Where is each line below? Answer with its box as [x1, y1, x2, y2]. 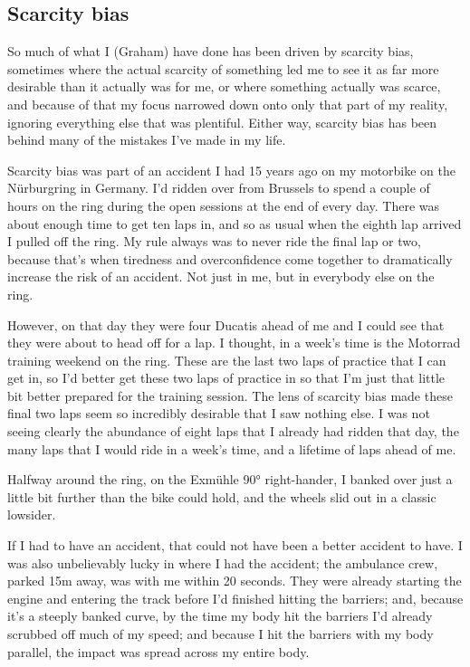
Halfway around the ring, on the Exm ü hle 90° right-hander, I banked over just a [7, 470, 453, 489]
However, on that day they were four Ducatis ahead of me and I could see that [7, 315, 445, 334]
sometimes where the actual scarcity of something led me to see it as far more [7, 59, 439, 78]
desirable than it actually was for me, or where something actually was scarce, [7, 77, 441, 96]
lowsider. [7, 505, 56, 524]
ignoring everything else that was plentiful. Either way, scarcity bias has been [7, 112, 437, 131]
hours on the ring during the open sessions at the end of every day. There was [7, 195, 440, 214]
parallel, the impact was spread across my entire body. [7, 642, 310, 661]
